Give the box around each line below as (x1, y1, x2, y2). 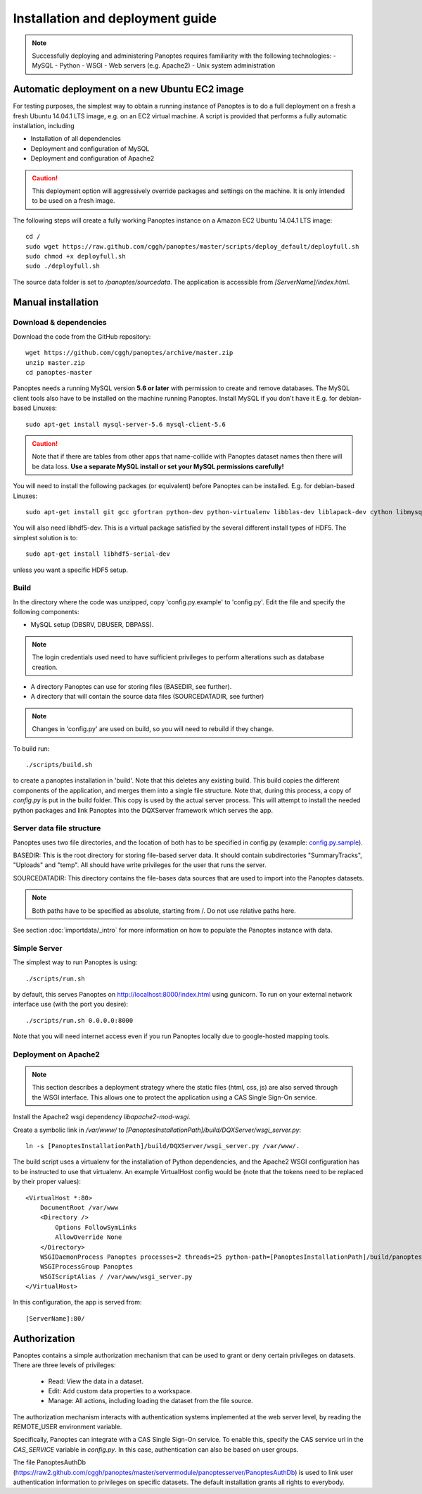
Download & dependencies (13, 318, 107, 328)
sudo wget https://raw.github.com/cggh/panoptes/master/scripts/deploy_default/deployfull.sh (25, 242, 359, 250)
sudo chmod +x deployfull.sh (25, 252, 126, 260)
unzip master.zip (25, 359, 85, 366)
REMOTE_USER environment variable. (13, 1423, 122, 1431)
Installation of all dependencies (30, 135, 121, 143)
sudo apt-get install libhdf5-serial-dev (25, 550, 170, 558)
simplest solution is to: (13, 533, 78, 542)
